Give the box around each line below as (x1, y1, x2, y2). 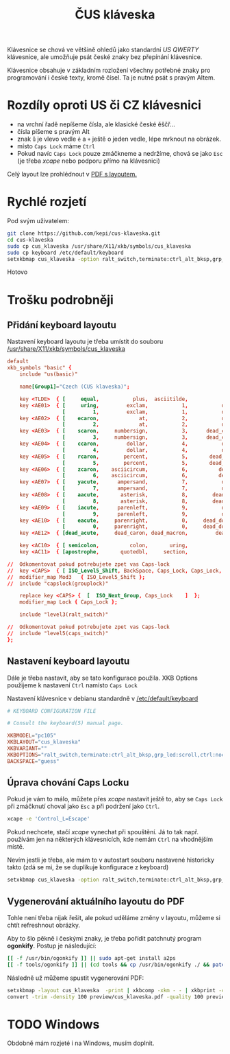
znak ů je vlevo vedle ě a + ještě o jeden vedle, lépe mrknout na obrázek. (16, 135, 221, 144)
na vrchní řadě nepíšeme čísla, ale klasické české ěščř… (16, 120, 176, 128)
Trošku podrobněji (7, 292, 114, 308)
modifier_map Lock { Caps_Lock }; (19, 599, 118, 606)
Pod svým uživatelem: (7, 217, 70, 225)
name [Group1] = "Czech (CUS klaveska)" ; (19, 383, 130, 391)
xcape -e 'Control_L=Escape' (7, 816, 90, 823)
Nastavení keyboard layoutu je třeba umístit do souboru (7, 337, 164, 346)
